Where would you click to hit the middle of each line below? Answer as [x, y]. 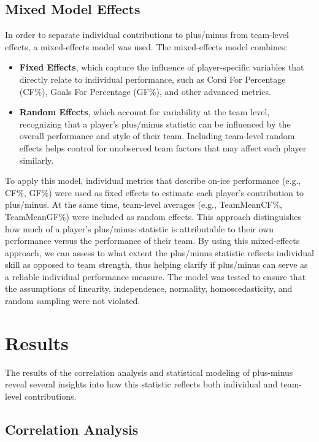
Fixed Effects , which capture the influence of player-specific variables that [162, 67]
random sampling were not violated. [73, 301]
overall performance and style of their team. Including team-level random [157, 136]
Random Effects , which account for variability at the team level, [144, 112]
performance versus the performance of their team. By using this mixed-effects [152, 241]
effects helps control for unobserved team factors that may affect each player [163, 147]
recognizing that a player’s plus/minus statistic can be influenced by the [155, 124]
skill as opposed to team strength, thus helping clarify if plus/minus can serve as [156, 265]
